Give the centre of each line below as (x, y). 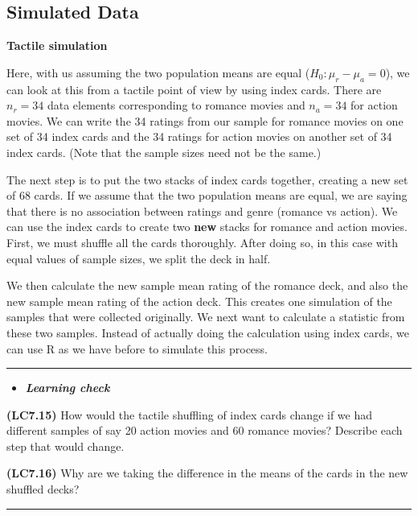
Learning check (68, 388)
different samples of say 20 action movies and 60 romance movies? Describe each (205, 430)
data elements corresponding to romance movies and (176, 105)
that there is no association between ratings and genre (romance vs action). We (202, 211)
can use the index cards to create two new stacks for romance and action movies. (207, 227)
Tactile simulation (57, 45)
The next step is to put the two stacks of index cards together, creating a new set (207, 179)
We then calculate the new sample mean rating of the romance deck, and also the (207, 285)
